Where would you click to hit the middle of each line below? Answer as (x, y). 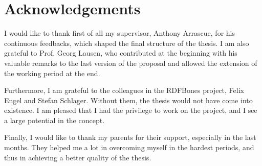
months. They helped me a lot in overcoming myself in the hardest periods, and (129, 147)
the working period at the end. (52, 73)
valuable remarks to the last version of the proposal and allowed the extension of (131, 63)
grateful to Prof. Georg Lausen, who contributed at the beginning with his (121, 53)
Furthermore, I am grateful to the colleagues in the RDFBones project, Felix (124, 90)
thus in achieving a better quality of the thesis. (78, 157)
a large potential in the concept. (54, 120)
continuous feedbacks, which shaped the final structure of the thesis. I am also (127, 43)
